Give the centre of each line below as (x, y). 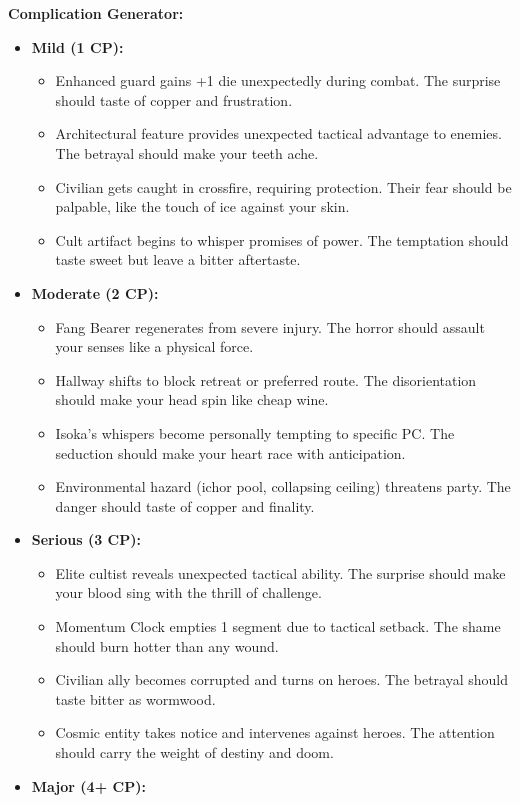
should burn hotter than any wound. (167, 645)
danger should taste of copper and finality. (185, 505)
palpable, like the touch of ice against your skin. (202, 206)
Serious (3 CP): (86, 539)
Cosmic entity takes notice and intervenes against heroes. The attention (275, 732)
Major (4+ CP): (88, 785)
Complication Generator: (96, 13)
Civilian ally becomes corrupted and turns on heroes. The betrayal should (282, 679)
